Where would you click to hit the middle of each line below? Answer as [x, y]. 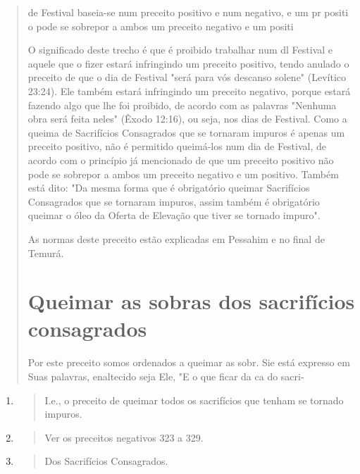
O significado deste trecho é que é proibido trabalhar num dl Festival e [180, 50]
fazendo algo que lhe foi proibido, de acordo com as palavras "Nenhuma [182, 105]
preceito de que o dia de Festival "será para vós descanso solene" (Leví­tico [187, 77]
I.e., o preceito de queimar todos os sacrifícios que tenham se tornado [194, 400]
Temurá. [46, 252]
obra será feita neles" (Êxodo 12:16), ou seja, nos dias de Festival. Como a [187, 119]
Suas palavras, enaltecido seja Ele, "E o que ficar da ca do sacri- [166, 376]
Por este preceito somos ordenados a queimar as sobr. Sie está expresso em [189, 362]
